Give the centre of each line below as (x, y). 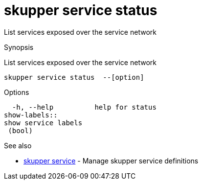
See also (18, 145)
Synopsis (19, 47)
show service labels (43, 123)
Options (17, 92)
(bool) (21, 130)
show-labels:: (31, 115)
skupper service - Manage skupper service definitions (111, 161)
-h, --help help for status (84, 107)
